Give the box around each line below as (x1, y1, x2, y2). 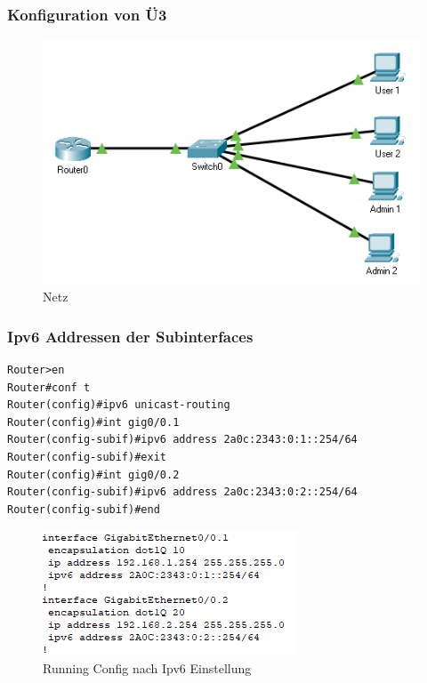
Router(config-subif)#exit (7, 451, 166, 464)
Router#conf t (7, 381, 91, 394)
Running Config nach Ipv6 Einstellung (43, 659, 252, 678)
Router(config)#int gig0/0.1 (7, 415, 180, 429)
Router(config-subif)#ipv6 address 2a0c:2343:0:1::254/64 (7, 433, 358, 446)
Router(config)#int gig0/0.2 (7, 468, 180, 481)
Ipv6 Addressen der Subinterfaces (7, 325, 254, 347)
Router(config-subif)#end (7, 502, 160, 516)
